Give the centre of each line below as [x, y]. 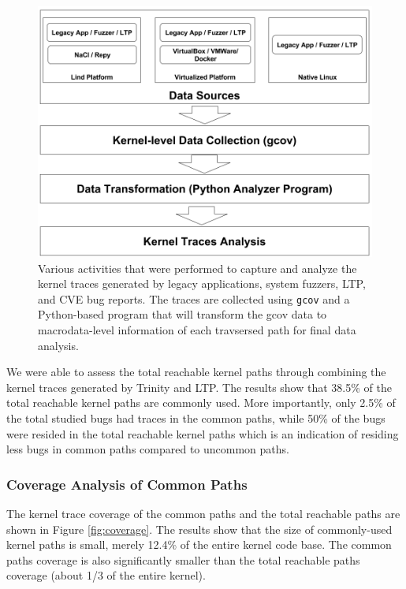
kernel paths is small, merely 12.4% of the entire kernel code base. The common [199, 544]
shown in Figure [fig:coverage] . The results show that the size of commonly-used [199, 529]
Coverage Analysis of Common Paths [127, 484]
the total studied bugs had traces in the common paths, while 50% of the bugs [196, 418]
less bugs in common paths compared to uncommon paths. [148, 449]
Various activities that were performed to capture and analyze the [197, 268]
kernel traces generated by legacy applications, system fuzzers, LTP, [202, 283]
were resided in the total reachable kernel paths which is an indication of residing [203, 433]
